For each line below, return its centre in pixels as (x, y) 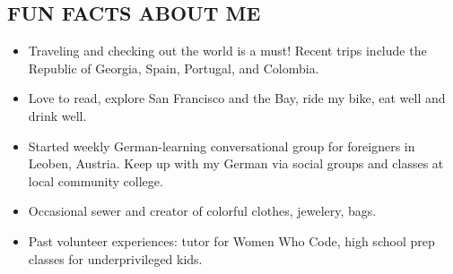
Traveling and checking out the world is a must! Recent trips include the (227, 51)
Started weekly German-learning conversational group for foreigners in (222, 146)
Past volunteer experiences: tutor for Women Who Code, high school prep (231, 240)
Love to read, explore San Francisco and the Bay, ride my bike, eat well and (237, 98)
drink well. (57, 115)
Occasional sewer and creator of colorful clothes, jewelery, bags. (202, 211)
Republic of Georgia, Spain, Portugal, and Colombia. (174, 68)
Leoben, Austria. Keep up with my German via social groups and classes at (236, 163)
